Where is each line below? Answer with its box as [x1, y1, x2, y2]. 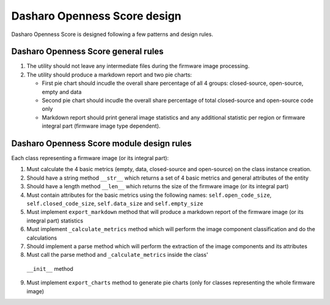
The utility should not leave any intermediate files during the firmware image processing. [26, 62, 250, 70]
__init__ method [26, 265, 73, 272]
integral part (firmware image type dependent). [42, 122, 161, 130]
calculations [26, 234, 57, 241]
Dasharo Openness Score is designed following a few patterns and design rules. [11, 31, 213, 38]
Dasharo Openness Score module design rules [11, 138, 192, 149]
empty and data [42, 88, 82, 95]
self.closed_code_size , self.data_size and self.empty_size [26, 200, 204, 207]
